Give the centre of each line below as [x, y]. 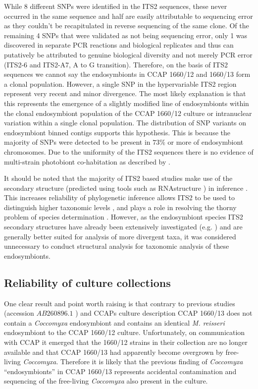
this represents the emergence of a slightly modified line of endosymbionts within [127, 103]
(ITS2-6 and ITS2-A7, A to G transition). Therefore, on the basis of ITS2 [116, 64]
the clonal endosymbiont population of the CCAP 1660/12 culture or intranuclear [128, 113]
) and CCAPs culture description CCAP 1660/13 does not [164, 313]
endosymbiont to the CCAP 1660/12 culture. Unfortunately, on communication [125, 332]
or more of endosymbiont [206, 142]
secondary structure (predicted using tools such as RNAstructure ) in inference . [126, 188]
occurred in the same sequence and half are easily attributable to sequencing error [129, 16]
